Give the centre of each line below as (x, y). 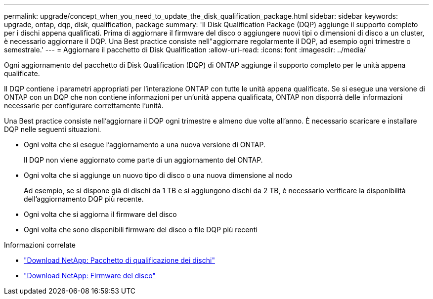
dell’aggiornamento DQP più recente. (84, 199)
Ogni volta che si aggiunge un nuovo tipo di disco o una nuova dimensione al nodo (158, 175)
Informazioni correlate (40, 245)
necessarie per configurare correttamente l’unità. (84, 106)
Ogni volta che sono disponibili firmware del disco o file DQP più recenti (141, 230)
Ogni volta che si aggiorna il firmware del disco (100, 214)
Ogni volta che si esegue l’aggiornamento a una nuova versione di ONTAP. (145, 145)
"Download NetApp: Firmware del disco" (90, 276)
